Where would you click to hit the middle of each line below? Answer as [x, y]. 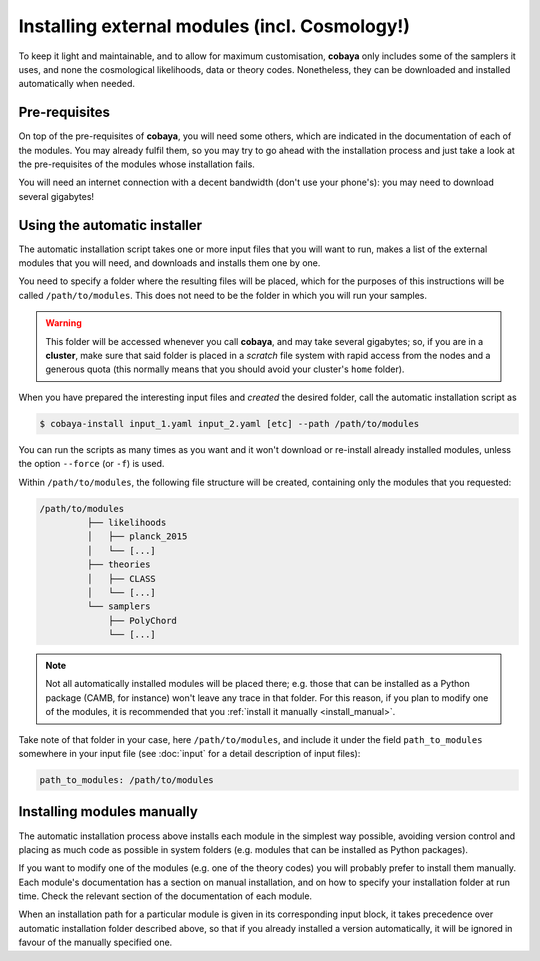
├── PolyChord [142, 620]
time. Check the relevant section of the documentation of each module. [165, 896]
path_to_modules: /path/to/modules [126, 780]
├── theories [118, 564]
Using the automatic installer [110, 225]
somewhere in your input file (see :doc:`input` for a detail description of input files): [189, 754]
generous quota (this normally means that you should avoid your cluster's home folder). [225, 369]
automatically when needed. [76, 84]
